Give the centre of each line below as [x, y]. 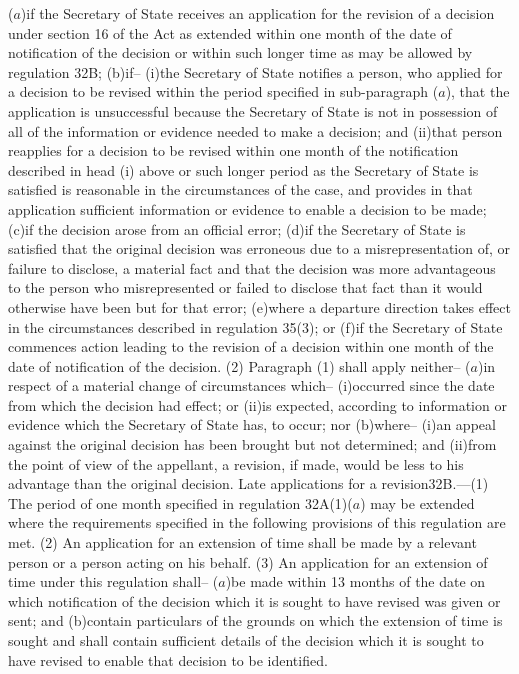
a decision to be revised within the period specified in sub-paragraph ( [223, 91]
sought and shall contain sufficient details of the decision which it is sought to [246, 640]
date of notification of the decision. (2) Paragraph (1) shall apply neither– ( [239, 365]
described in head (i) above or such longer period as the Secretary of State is [243, 169]
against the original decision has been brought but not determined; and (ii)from [252, 444]
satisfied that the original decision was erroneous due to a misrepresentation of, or [259, 248]
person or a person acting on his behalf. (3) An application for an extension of [248, 561]
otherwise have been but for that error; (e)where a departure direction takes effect [259, 306]
